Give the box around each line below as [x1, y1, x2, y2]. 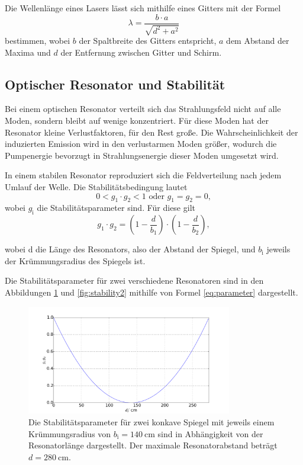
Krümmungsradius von [28, 427, 111, 440]
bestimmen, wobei [5, 34, 70, 47]
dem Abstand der [226, 34, 289, 47]
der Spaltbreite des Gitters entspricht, [79, 34, 217, 47]
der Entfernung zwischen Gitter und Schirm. [60, 46, 222, 58]
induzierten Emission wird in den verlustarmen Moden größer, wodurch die [5, 137, 277, 150]
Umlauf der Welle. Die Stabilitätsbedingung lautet [5, 181, 188, 193]
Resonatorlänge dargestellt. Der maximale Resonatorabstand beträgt [28, 439, 278, 451]
